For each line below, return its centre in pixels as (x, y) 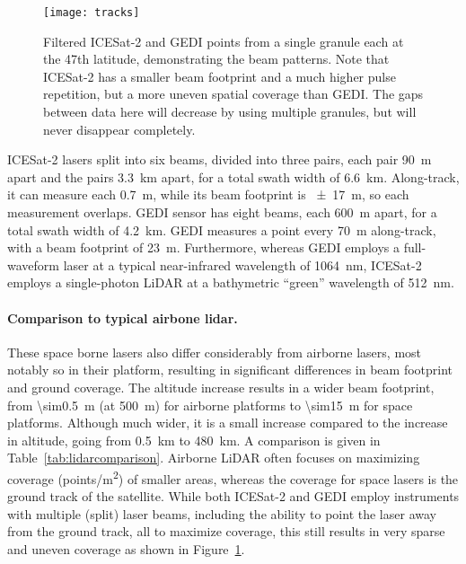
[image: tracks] (92, 13)
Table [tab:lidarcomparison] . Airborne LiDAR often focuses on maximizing (214, 458)
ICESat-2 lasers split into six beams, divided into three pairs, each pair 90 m (220, 159)
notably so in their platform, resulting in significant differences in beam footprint (230, 370)
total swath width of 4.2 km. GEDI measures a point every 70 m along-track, (222, 229)
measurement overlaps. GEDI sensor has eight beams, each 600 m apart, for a (222, 212)
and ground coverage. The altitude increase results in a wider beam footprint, (221, 387)
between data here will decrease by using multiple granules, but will (230, 112)
